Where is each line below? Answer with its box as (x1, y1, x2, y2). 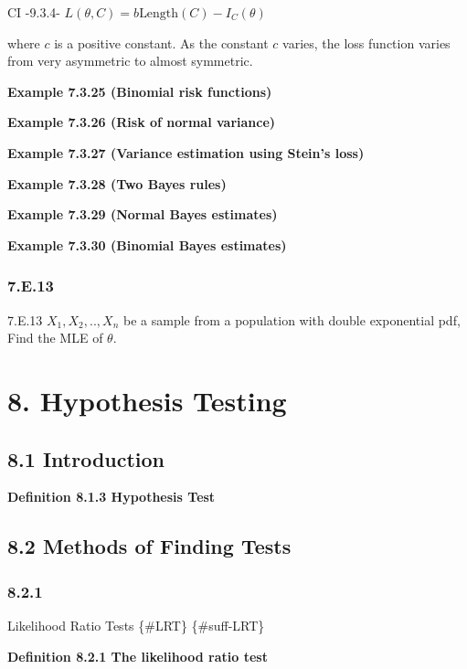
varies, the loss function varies (282, 33, 451, 52)
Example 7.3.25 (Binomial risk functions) (7, 81, 272, 101)
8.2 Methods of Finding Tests (7, 532, 292, 560)
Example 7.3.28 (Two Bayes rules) (7, 174, 227, 193)
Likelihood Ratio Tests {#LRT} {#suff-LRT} (7, 615, 265, 634)
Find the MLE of (7, 328, 103, 347)
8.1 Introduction (7, 444, 165, 473)
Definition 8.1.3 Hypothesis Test (7, 487, 216, 506)
